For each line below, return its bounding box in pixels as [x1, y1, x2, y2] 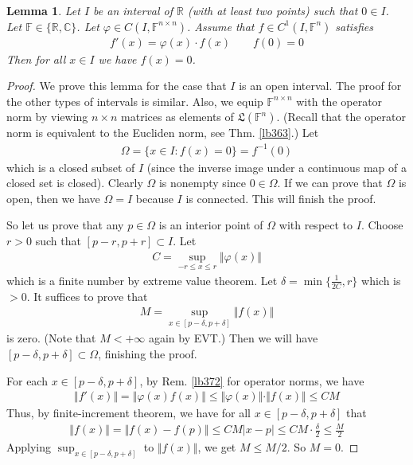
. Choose [360, 217, 403, 233]
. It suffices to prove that [26, 287, 148, 304]
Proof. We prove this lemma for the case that [6, 77, 227, 94]
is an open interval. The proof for [239, 77, 402, 94]
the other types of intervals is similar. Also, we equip [6, 92, 263, 109]
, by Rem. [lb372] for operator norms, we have [139, 372, 364, 389]
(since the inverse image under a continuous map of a [146, 158, 407, 175]
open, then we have [6, 190, 100, 206]
